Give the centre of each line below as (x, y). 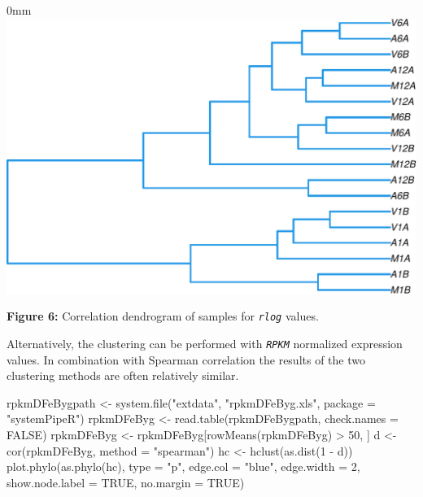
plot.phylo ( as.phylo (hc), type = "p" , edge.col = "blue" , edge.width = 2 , (183, 466)
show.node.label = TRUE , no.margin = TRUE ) (126, 482)
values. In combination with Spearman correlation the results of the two (186, 359)
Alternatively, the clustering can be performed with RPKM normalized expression (205, 343)
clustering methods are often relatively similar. (123, 375)
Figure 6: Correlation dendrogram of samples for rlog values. (163, 316)
